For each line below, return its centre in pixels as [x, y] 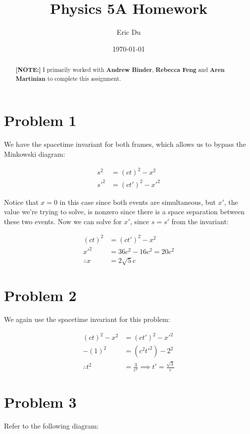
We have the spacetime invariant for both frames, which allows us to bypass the [125, 144]
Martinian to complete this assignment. [68, 78]
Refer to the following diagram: [51, 426]
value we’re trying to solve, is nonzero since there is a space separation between [124, 212]
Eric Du [129, 32]
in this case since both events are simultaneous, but [138, 202]
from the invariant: [200, 221]
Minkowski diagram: [35, 154]
